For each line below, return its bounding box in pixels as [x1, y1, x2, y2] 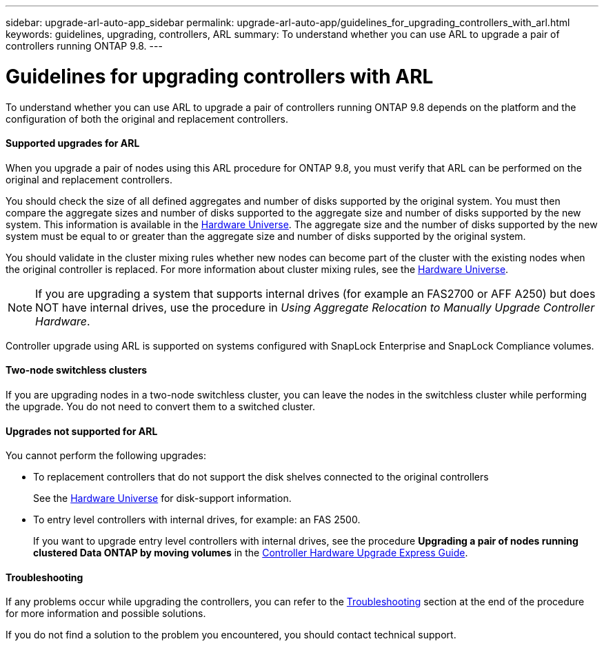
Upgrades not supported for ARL [6, 425, 158, 437]
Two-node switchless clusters [6, 364, 148, 376]
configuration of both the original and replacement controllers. [6, 112, 289, 125]
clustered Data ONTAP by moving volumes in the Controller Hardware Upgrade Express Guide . [33, 547, 468, 559]
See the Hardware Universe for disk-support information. [33, 492, 292, 505]
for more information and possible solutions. [6, 607, 206, 620]
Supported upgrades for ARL [6, 137, 140, 150]
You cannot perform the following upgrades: [6, 450, 206, 462]
